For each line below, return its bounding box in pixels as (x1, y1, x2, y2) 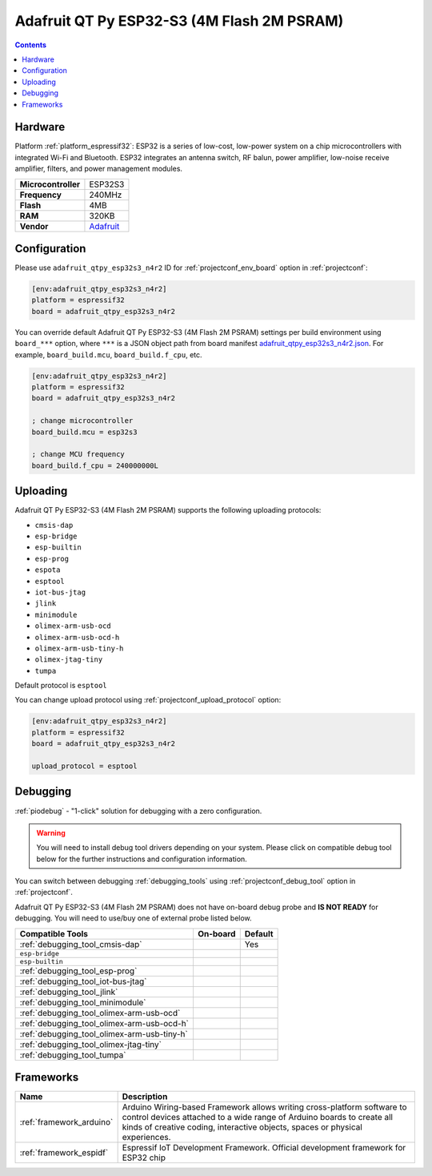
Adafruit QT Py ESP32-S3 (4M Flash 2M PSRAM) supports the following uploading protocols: (14, 505, 322, 515)
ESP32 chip (122, 1152, 166, 1163)
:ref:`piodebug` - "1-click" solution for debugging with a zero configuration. (14, 806, 262, 816)
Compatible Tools (19, 928, 88, 939)
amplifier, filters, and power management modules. (14, 164, 183, 174)
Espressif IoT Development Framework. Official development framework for (122, 1142, 406, 1154)
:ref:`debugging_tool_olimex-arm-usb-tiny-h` (19, 1028, 188, 1039)
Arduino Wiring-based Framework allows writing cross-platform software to (122, 1101, 407, 1113)
